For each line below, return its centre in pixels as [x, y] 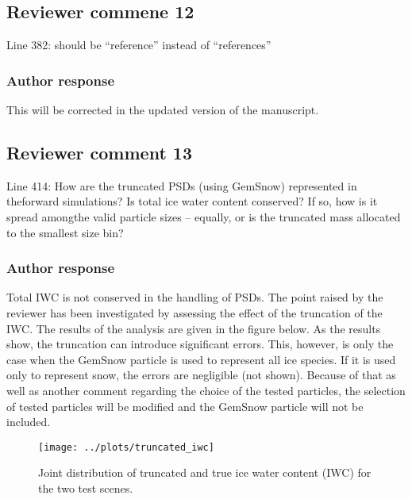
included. [29, 422]
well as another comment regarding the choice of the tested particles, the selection [206, 390]
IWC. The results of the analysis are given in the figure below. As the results [194, 328]
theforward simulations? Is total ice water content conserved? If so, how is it [192, 201]
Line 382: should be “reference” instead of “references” [139, 45]
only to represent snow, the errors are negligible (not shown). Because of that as [201, 375]
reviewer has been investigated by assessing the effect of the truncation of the [194, 313]
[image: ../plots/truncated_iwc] [126, 447]
